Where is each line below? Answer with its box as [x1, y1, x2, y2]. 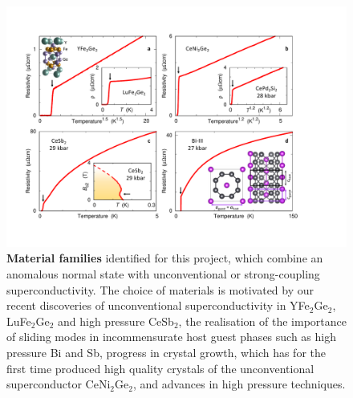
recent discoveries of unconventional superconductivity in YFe [6, 297, 310, 314]
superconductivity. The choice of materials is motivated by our [6, 281, 314, 298]
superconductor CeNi [6, 376, 111, 392]
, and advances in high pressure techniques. [132, 376, 346, 392]
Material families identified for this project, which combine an [6, 250, 323, 266]
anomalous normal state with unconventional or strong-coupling [6, 265, 320, 282]
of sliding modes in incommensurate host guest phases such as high [6, 328, 336, 345]
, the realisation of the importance [178, 312, 347, 329]
